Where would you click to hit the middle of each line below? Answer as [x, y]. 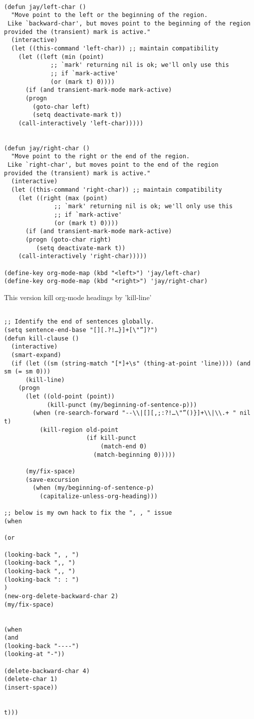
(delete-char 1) [31, 679]
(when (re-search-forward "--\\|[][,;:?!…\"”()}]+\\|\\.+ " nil [141, 413]
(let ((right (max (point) [63, 198]
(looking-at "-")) [34, 654]
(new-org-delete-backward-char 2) [61, 596]
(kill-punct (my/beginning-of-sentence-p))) [122, 405]
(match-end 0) [124, 447]
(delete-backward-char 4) [47, 671]
